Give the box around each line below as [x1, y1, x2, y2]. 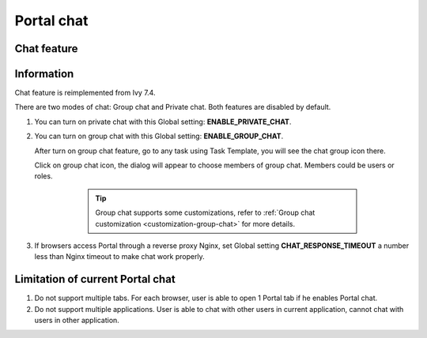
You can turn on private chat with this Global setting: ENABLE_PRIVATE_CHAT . [34, 117, 292, 126]
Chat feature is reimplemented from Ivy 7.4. [14, 88, 156, 98]
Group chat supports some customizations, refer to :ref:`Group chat [95, 208, 316, 217]
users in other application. [34, 316, 120, 325]
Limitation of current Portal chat [14, 272, 176, 286]
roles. [34, 171, 53, 181]
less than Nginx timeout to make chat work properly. [34, 252, 205, 261]
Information [14, 67, 74, 81]
